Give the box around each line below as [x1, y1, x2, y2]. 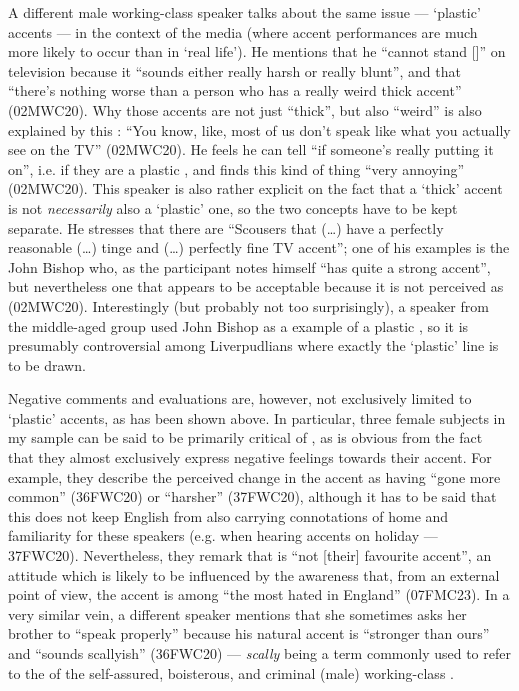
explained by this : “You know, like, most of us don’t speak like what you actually [8, 119, 511, 140]
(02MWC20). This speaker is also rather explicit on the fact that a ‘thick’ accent [8, 178, 503, 199]
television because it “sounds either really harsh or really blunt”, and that [8, 60, 461, 81]
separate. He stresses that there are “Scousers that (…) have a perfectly [8, 217, 444, 238]
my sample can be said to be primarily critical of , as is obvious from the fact [8, 427, 483, 448]
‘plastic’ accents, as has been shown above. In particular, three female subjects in [8, 407, 506, 428]
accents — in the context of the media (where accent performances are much [8, 21, 478, 42]
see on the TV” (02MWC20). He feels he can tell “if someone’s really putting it [8, 139, 494, 160]
